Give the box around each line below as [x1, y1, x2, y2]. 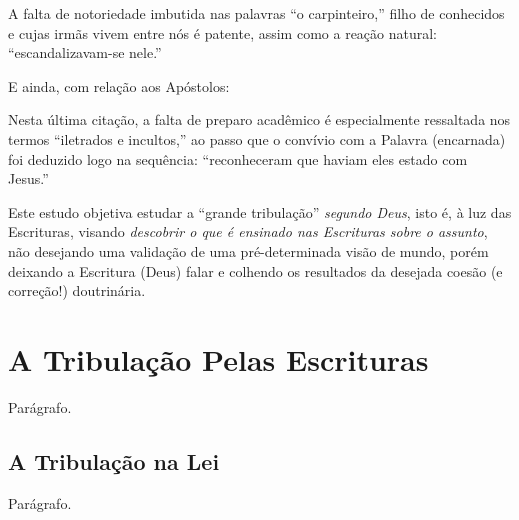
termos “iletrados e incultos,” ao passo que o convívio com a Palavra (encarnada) [8, 128, 506, 149]
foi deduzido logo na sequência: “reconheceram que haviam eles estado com [8, 148, 468, 169]
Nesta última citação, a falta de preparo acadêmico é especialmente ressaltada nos [8, 109, 511, 130]
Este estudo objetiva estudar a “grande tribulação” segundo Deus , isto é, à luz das [8, 201, 512, 222]
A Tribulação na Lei [8, 445, 220, 476]
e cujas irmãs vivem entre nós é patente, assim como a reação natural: [8, 22, 438, 43]
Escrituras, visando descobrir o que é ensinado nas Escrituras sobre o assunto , [8, 221, 488, 242]
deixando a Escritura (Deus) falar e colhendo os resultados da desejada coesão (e [8, 260, 503, 281]
